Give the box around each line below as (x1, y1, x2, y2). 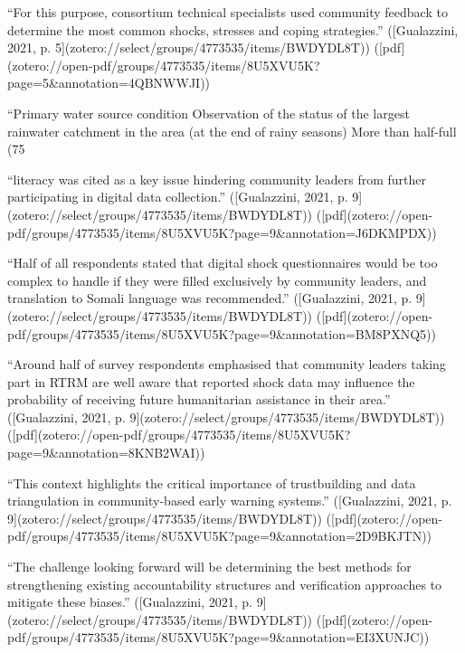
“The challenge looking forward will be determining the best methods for (7, 557, 412, 576)
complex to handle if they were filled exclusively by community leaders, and (7, 270, 427, 289)
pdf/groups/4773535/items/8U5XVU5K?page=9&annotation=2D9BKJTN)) (7, 526, 432, 545)
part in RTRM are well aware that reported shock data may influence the (7, 372, 415, 391)
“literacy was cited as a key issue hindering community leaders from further (7, 169, 426, 188)
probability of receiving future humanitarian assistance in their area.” (7, 390, 391, 409)
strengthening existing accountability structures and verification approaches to (7, 574, 442, 593)
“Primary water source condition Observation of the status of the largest (7, 103, 410, 122)
